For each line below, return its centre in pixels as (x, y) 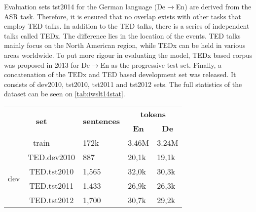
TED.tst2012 (52, 200)
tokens (153, 114)
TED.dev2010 (52, 157)
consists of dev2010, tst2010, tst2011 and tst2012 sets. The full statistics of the (123, 84)
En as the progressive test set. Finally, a (161, 64)
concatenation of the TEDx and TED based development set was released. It (120, 74)
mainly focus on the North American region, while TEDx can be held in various (125, 45)
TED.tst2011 (52, 185)
